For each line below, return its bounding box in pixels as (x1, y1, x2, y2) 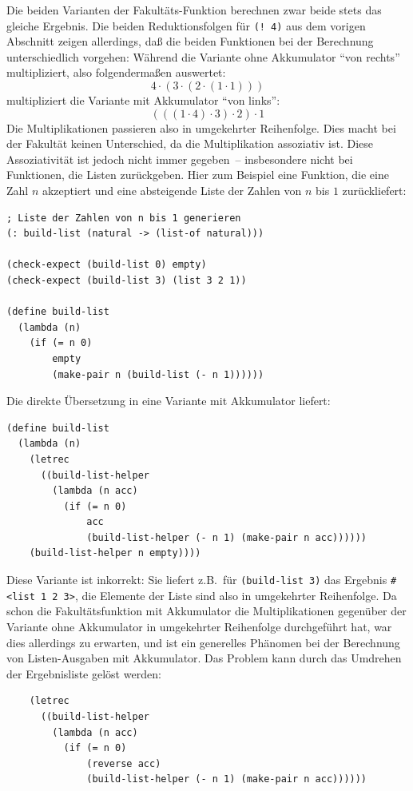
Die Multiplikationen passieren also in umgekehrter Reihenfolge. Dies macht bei (6, 119, 396, 136)
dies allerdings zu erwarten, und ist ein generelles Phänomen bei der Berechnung (6, 634, 400, 650)
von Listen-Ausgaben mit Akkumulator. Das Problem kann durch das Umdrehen (6, 650, 402, 666)
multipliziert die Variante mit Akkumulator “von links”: (6, 92, 280, 109)
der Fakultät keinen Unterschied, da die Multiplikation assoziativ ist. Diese (6, 135, 373, 152)
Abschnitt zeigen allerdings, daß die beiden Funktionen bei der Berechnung (6, 33, 374, 50)
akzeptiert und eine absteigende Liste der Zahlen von (42, 182, 302, 198)
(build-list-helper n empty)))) (29, 547, 201, 559)
